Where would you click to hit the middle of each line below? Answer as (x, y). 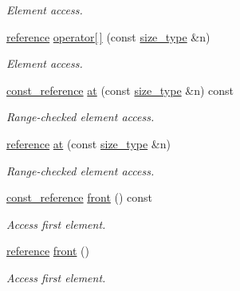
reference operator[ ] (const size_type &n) (108, 36)
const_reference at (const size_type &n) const (120, 90)
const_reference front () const (80, 197)
